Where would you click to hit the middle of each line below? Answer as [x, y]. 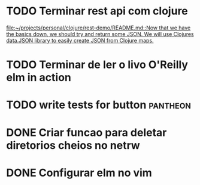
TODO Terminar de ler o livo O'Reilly [97, 65]
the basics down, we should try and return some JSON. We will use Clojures [100, 34]
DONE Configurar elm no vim [79, 173]
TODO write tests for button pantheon [99, 105]
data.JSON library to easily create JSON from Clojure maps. [80, 40]
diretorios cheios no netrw [73, 145]
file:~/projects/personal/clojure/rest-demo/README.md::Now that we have [99, 28]
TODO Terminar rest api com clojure [97, 11]
